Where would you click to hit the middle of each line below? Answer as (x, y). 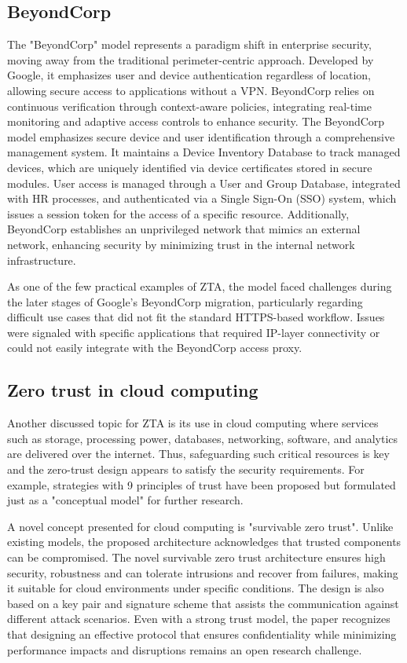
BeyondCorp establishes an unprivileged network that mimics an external (184, 229)
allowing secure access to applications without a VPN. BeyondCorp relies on (191, 90)
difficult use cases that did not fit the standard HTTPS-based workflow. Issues (196, 317)
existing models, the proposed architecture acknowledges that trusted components (204, 542)
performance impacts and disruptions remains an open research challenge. (185, 649)
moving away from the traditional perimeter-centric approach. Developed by (191, 59)
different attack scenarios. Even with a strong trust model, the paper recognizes (199, 619)
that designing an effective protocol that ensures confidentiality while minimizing (202, 634)
